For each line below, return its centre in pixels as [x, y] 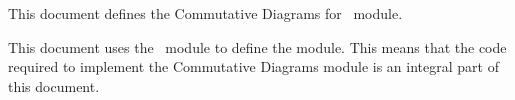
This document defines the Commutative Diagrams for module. [205, 13]
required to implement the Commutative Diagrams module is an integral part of [253, 66]
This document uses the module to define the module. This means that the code [257, 46]
